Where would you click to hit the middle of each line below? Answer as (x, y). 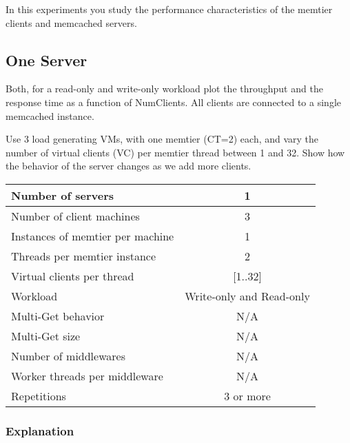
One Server (47, 60)
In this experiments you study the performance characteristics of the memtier (169, 9)
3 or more (247, 395)
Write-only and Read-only (247, 296)
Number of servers (63, 195)
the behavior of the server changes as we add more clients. (128, 166)
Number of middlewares (68, 356)
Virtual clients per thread (73, 276)
